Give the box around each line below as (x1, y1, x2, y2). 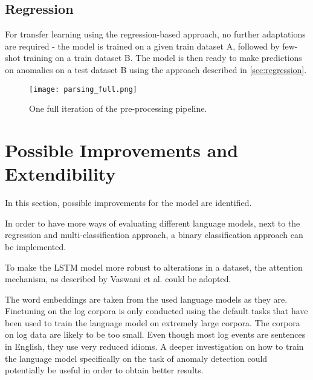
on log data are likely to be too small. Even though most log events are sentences (5, 328, 306, 341)
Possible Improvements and (5, 138, 239, 163)
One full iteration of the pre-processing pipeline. (29, 102, 207, 115)
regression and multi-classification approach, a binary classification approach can (5, 228, 303, 241)
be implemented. (5, 240, 66, 253)
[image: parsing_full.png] (29, 85, 137, 94)
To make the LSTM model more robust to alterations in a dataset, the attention (5, 260, 303, 273)
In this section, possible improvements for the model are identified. (5, 196, 252, 209)
